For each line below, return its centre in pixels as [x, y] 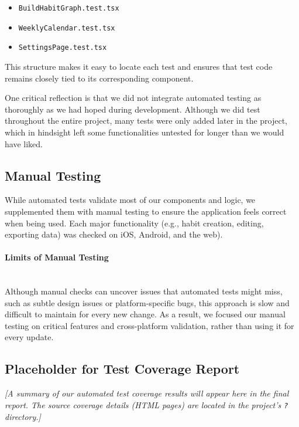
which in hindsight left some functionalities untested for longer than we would [145, 132]
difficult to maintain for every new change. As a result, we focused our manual [145, 314]
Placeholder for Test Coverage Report [122, 369]
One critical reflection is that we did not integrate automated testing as [133, 98]
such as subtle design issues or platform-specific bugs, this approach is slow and [147, 302]
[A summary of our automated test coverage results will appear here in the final [147, 393]
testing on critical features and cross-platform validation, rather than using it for [149, 325]
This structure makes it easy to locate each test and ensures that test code [139, 66]
